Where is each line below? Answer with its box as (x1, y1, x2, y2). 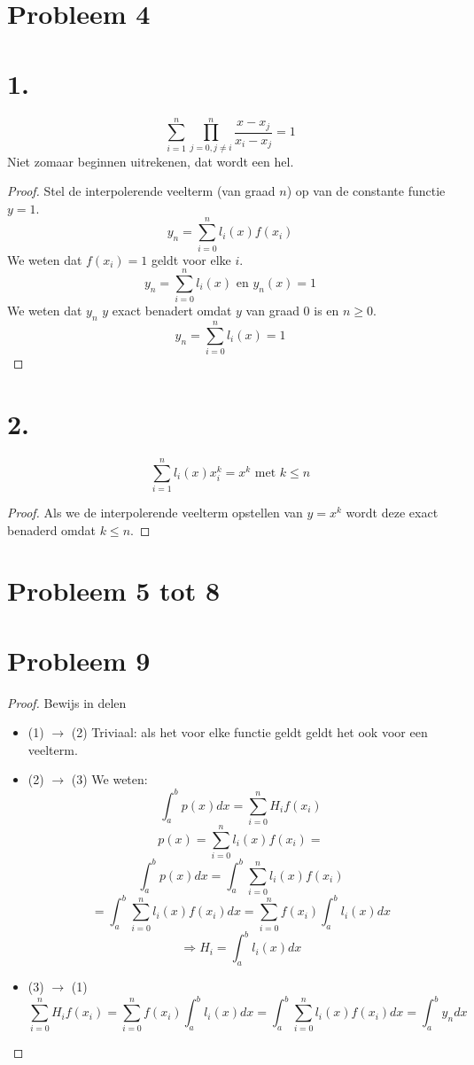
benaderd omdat (7, 520, 97, 539)
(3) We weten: (71, 770, 148, 789)
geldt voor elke (151, 250, 231, 268)
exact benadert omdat (112, 301, 232, 320)
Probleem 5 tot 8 (7, 572, 221, 609)
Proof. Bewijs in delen (7, 693, 127, 711)
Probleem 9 (7, 641, 151, 678)
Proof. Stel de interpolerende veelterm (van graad (7, 182, 276, 200)
